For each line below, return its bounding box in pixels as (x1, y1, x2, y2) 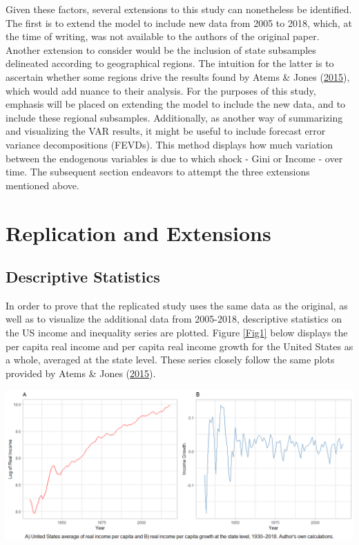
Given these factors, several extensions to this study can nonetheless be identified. (6, 2, 352, 16)
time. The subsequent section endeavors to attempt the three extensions (6, 164, 310, 179)
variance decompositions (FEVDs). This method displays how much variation (6, 137, 333, 151)
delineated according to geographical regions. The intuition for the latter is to (6, 56, 334, 70)
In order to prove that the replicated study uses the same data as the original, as (6, 298, 348, 312)
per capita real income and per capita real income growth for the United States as (6, 338, 353, 353)
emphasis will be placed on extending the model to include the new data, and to (6, 97, 346, 111)
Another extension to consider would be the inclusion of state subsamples (6, 42, 316, 57)
